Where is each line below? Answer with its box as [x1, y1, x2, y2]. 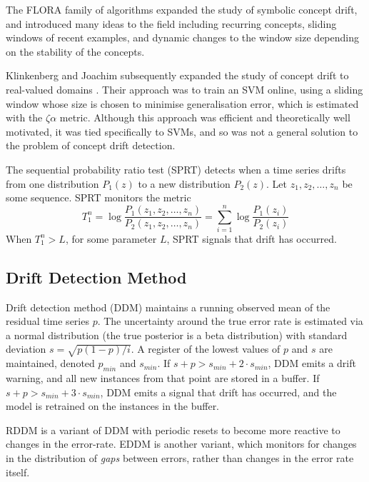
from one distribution [6, 176, 99, 191]
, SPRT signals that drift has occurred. [166, 231, 337, 246]
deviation [6, 341, 46, 356]
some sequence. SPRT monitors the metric [6, 190, 191, 205]
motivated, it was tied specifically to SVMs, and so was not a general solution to [6, 124, 358, 139]
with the [6, 110, 43, 125]
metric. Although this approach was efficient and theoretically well [59, 110, 350, 125]
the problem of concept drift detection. [6, 138, 176, 153]
